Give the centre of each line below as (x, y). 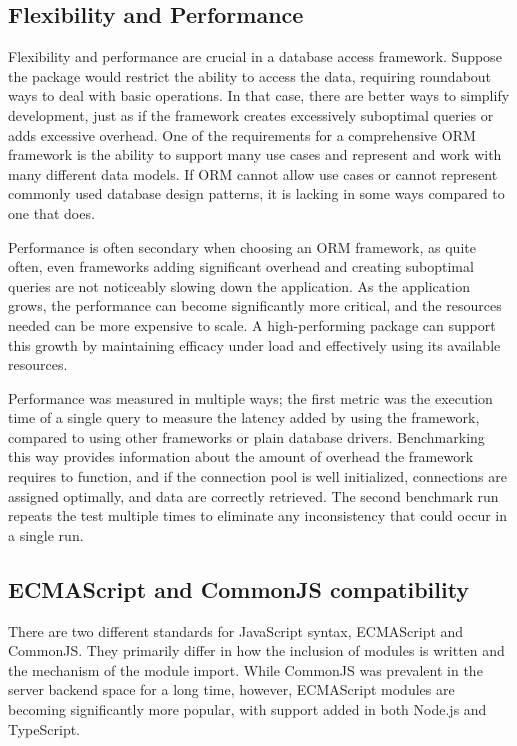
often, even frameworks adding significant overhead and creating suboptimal (241, 266)
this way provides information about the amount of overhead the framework (241, 456)
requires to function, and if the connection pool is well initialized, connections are (257, 476)
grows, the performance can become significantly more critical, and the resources (255, 305)
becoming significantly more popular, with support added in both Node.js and (247, 709)
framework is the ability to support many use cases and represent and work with (255, 154)
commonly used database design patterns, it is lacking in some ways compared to (256, 193)
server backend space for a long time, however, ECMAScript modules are (231, 689)
